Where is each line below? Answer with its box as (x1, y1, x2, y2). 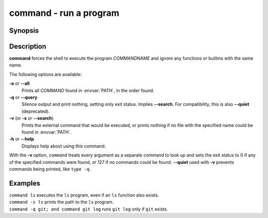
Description (9, 42, 47, 51)
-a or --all (9, 80, 30, 86)
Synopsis (9, 26, 39, 35)
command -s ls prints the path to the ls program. (9, 199, 114, 205)
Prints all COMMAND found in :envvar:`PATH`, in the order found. (21, 87, 154, 93)
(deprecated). (21, 108, 50, 114)
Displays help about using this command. (21, 143, 106, 149)
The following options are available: (9, 71, 82, 77)
